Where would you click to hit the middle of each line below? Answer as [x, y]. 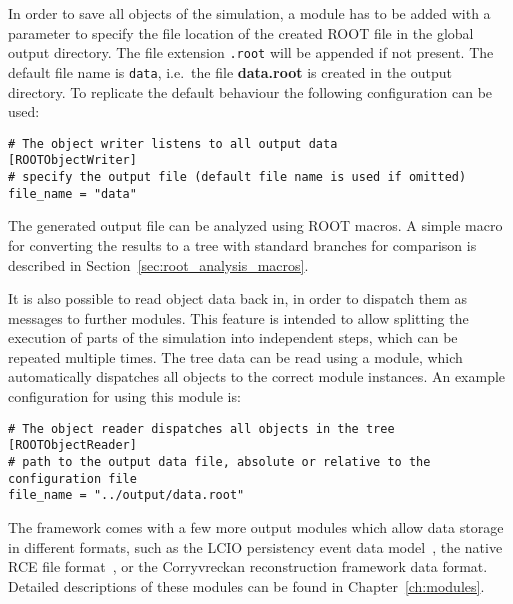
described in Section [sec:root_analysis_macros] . [158, 264]
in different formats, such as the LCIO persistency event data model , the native [255, 546]
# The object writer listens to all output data [173, 143]
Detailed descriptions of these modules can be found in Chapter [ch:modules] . [246, 585]
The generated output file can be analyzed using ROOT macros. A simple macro [255, 225]
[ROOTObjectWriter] [72, 160]
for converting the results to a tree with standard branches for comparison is [242, 244]
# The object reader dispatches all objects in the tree [201, 428]
